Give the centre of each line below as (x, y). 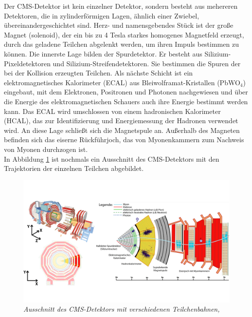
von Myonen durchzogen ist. (46, 149)
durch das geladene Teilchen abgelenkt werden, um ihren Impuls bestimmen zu (121, 44)
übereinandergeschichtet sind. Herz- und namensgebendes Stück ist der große (119, 25)
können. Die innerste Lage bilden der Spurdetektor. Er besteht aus (103, 53)
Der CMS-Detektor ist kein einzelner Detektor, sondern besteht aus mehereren (121, 6)
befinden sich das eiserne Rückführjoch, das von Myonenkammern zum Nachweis (124, 140)
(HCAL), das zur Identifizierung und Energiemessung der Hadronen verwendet (121, 121)
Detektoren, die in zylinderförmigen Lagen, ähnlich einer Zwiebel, (102, 15)
